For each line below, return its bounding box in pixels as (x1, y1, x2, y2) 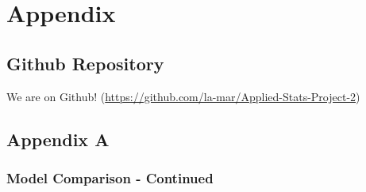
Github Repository (6, 51, 164, 75)
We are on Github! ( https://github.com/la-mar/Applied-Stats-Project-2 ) (6, 88, 360, 104)
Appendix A (6, 126, 110, 151)
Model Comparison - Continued (6, 168, 214, 187)
